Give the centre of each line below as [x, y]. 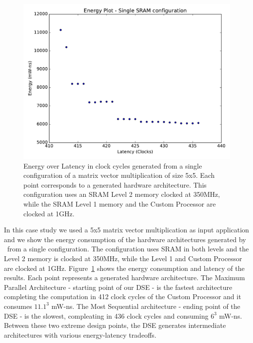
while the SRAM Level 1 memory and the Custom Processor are [120, 203]
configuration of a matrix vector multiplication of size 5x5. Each [119, 175]
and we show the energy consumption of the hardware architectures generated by [125, 239]
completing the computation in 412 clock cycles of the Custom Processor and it [123, 296]
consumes [18, 306]
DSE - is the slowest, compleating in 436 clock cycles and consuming [106, 315]
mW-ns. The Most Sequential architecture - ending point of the [146, 306]
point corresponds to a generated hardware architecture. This [115, 184]
